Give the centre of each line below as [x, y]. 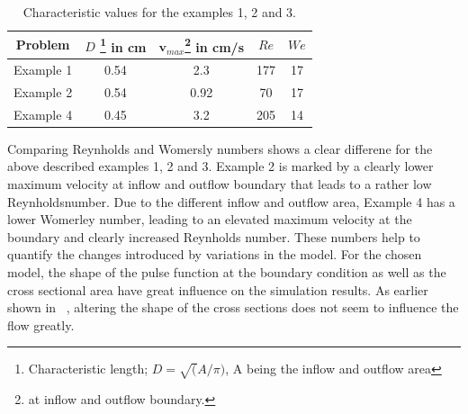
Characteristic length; [88, 369]
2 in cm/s [215, 45]
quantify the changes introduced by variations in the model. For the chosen [215, 254]
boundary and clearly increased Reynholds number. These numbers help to [214, 236]
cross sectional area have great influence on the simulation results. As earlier [218, 289]
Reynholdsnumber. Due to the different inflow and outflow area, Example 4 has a [231, 201]
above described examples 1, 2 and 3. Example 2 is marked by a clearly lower [220, 166]
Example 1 [43, 70]
